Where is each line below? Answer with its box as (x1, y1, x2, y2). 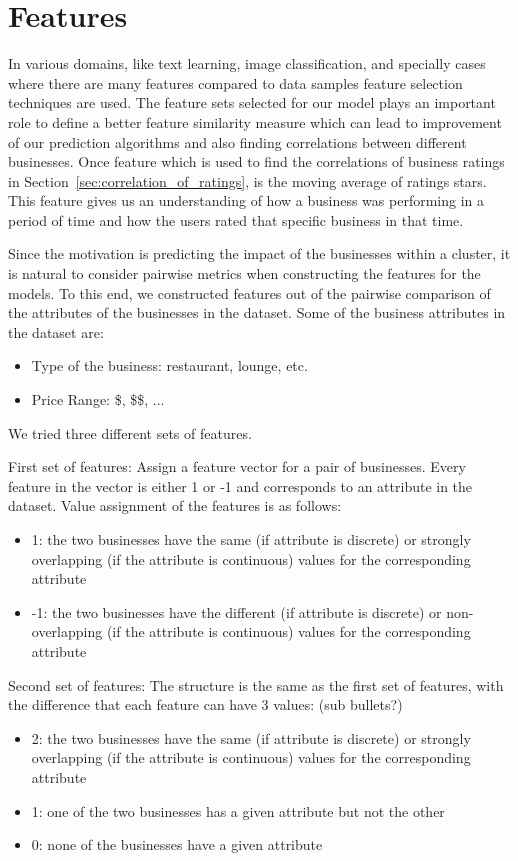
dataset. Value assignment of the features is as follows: (8, 495, 342, 516)
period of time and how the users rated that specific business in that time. (8, 209, 464, 230)
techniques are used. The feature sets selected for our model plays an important (8, 92, 496, 113)
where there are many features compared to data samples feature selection (8, 72, 463, 93)
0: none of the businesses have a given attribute (31, 834, 323, 855)
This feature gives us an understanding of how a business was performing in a (8, 190, 484, 211)
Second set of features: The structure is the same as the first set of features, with (8, 674, 504, 695)
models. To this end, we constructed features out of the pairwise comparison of (8, 282, 491, 303)
